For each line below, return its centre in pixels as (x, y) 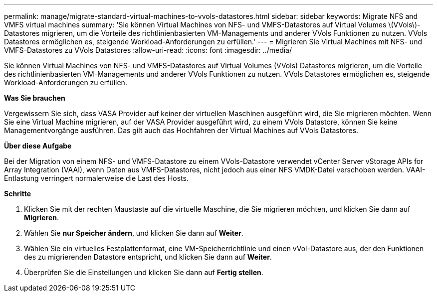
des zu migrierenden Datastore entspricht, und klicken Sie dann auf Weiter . (148, 257)
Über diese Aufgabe (38, 146)
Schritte (17, 194)
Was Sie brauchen (35, 98)
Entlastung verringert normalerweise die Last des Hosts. (96, 178)
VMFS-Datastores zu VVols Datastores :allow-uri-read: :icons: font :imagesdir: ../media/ (148, 50)
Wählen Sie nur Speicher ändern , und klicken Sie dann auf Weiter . (134, 233)
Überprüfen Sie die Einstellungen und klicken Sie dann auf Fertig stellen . (144, 272)
